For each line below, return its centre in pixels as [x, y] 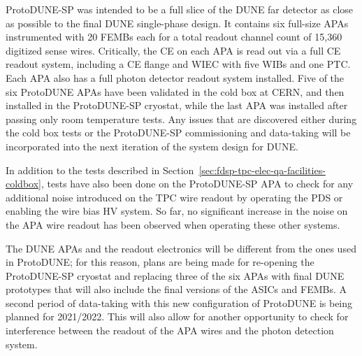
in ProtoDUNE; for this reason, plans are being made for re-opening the [160, 262]
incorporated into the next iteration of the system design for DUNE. [152, 146]
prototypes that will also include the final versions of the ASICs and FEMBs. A [176, 289]
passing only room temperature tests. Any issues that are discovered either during [181, 119]
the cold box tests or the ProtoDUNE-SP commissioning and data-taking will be [178, 133]
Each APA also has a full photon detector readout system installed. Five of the [175, 77]
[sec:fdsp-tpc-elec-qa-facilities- [262, 170]
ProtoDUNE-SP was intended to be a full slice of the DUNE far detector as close [180, 9]
